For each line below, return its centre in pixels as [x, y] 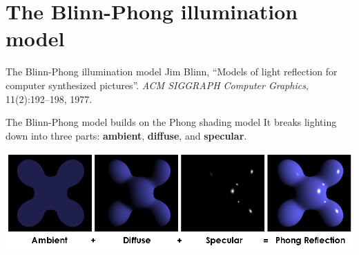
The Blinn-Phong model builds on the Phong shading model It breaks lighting [171, 122]
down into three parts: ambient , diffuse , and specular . [126, 135]
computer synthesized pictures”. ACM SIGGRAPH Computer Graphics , [157, 85]
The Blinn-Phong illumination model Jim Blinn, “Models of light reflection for [172, 72]
